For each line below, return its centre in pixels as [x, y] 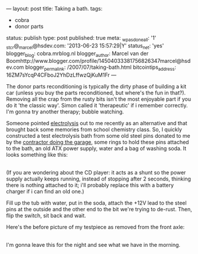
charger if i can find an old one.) [45, 192]
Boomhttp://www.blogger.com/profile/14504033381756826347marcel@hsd [98, 61]
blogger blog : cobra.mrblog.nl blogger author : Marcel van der [77, 54]
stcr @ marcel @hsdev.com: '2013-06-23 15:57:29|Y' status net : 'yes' [85, 46]
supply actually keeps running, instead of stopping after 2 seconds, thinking [98, 179]
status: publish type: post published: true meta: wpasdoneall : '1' [81, 39]
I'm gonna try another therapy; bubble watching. [65, 112]
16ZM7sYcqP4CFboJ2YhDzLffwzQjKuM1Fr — [61, 75]
